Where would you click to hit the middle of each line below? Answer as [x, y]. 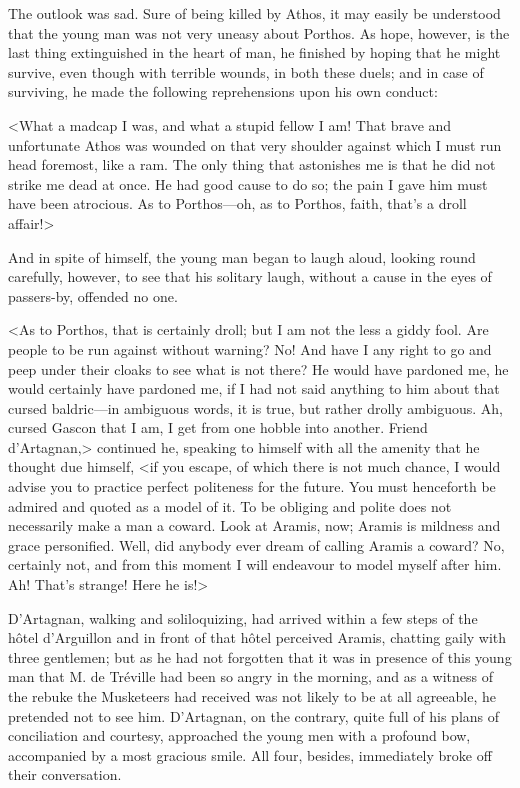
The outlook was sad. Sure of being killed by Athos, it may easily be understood [254, 13]
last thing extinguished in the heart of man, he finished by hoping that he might [254, 52]
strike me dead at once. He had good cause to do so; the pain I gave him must [248, 183]
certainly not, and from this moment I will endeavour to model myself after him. [255, 564]
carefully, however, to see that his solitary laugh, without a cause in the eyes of [250, 276]
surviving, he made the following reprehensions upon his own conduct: [223, 91]
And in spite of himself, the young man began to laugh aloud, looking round [242, 256]
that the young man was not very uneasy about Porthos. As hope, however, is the [259, 32]
